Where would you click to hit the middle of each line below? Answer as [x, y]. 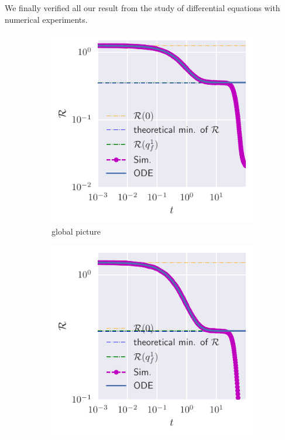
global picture [76, 231]
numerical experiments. [46, 19]
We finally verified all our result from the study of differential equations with [142, 8]
